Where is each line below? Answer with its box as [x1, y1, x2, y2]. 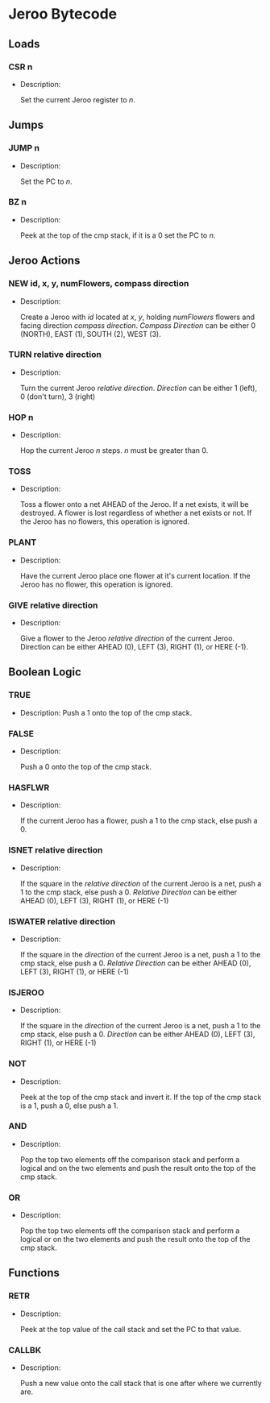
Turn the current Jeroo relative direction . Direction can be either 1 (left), [19, 383, 258, 392]
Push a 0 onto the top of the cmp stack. [19, 762, 152, 772]
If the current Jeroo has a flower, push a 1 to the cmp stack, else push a [19, 816, 258, 826]
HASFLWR [8, 782, 50, 793]
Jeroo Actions [8, 254, 81, 268]
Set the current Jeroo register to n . [19, 94, 135, 105]
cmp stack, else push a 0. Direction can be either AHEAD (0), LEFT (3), [19, 1029, 255, 1040]
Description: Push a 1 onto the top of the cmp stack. [19, 708, 193, 717]
